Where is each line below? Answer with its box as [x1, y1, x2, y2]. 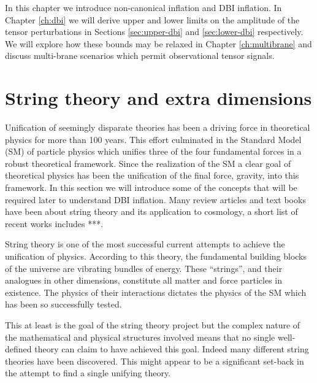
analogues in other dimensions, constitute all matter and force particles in [5, 274, 283, 287]
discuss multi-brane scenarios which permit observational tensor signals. [5, 49, 275, 62]
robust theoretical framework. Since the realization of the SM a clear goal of [5, 157, 291, 169]
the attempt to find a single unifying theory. [5, 366, 171, 379]
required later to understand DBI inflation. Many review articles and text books [5, 193, 306, 206]
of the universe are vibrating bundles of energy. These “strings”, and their [5, 261, 283, 274]
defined [5, 342, 32, 355]
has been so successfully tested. [5, 298, 122, 311]
